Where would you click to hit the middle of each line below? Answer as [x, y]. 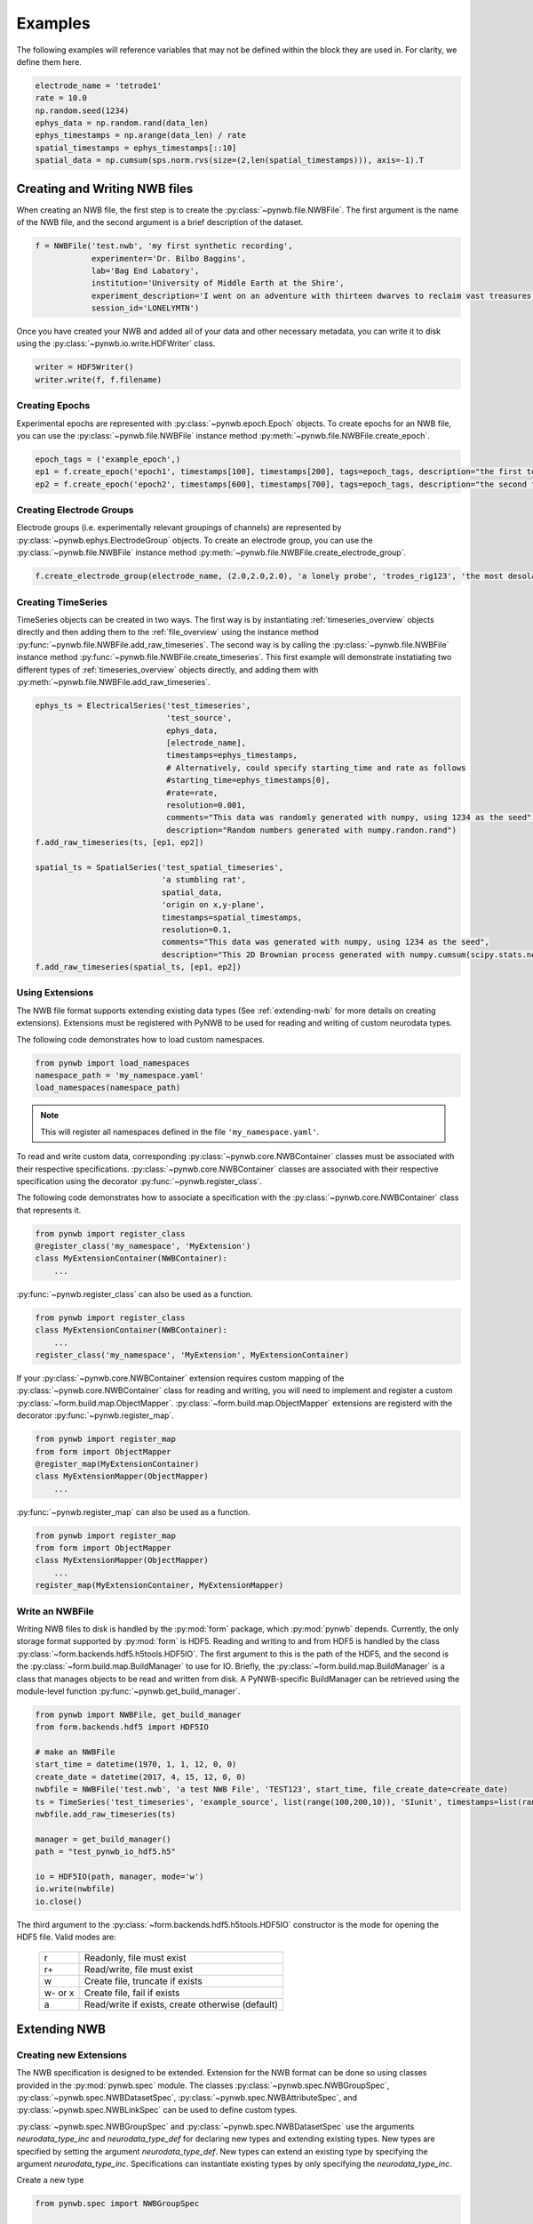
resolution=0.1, [197, 929]
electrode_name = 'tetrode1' [99, 85]
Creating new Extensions [72, 2055]
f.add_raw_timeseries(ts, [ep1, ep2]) [119, 842]
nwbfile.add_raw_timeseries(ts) [106, 1814]
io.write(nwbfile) [75, 1889]
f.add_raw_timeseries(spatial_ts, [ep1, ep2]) [138, 967]
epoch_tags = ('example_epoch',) [108, 459]
